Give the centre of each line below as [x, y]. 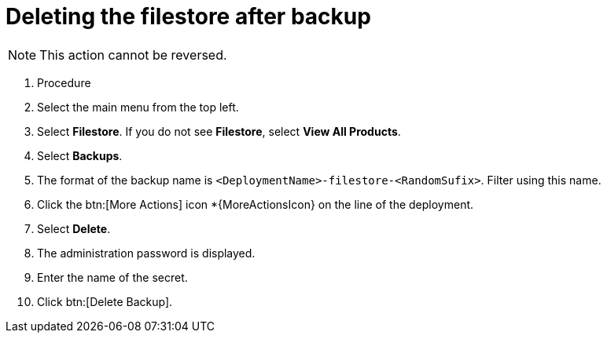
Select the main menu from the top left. [138, 107]
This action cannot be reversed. [133, 55]
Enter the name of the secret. [112, 277]
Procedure [64, 82]
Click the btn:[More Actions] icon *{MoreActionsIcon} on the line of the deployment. [256, 204]
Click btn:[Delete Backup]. [105, 301]
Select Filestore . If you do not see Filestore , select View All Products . [219, 131]
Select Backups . [80, 155]
